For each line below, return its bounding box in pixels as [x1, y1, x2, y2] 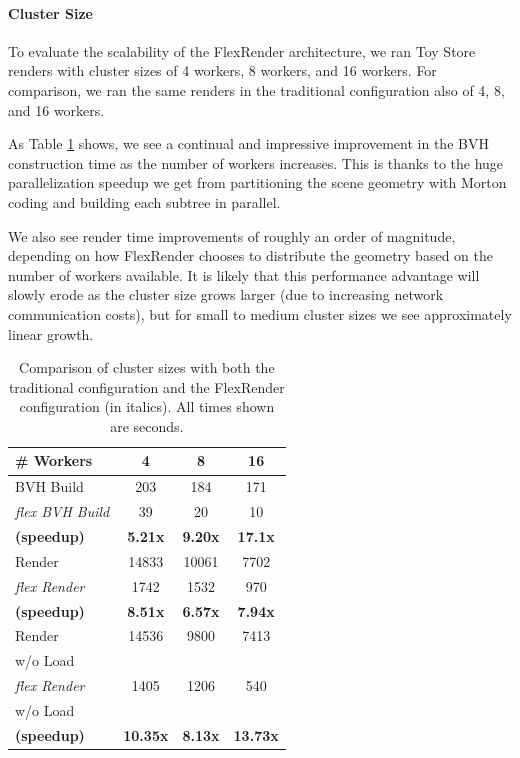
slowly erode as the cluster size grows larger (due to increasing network [8, 284, 444, 305]
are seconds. [110, 415, 184, 436]
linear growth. [8, 323, 94, 344]
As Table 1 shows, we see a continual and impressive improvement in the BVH [8, 133, 489, 154]
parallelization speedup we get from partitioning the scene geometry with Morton [8, 172, 507, 193]
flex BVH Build [15, 501, 110, 522]
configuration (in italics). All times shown [19, 396, 275, 417]
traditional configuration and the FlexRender [8, 376, 285, 397]
